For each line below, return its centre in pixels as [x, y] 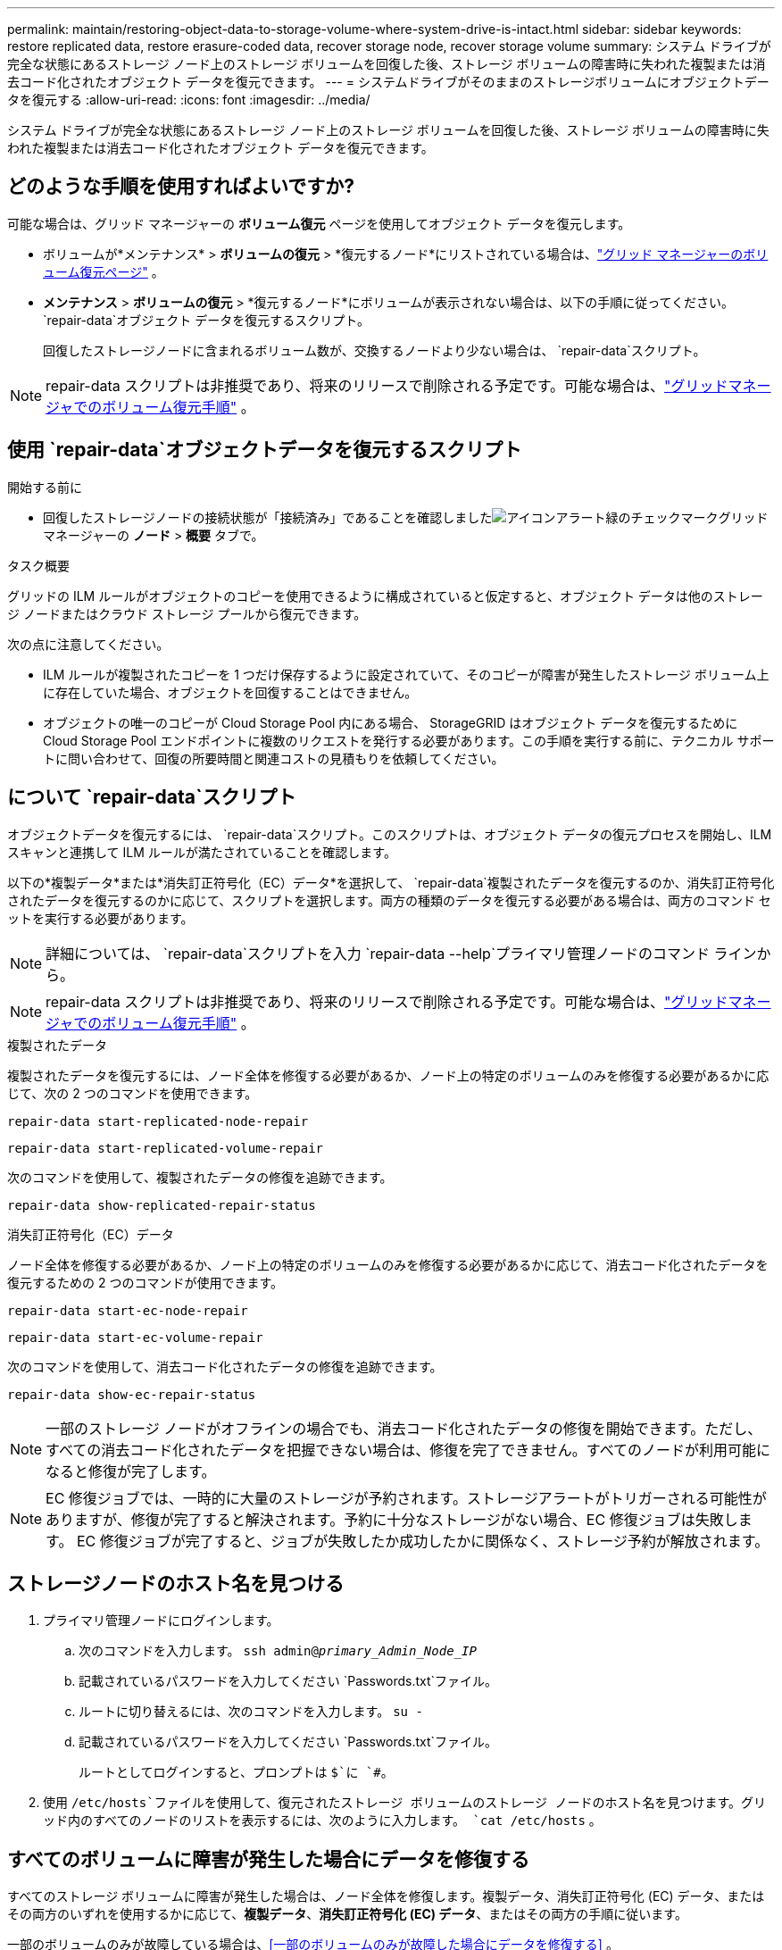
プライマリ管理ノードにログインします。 [161, 1621]
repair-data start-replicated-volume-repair [166, 1148]
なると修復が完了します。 [131, 1471]
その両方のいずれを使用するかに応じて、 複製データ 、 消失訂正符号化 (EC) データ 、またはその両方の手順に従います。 [347, 1914]
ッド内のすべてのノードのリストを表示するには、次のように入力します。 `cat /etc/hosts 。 [322, 1821]
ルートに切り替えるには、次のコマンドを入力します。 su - [251, 1712]
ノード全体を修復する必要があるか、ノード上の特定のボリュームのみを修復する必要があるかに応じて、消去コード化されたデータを [388, 1264]
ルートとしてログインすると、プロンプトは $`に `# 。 [236, 1772]
